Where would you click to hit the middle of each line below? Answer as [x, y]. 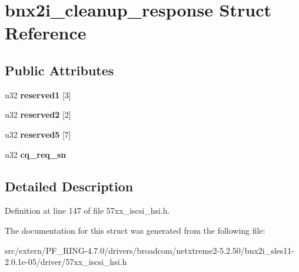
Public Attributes [59, 70]
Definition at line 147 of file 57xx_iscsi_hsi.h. [87, 210]
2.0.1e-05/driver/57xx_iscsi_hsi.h [66, 262]
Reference [46, 33]
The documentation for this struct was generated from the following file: [135, 230]
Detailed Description [69, 186]
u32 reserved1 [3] [38, 94]
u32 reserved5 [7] [38, 134]
